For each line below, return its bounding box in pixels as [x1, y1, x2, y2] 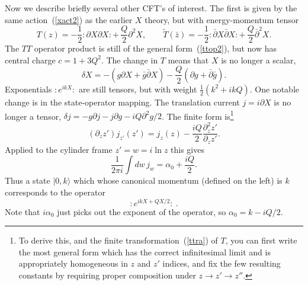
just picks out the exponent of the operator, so [57, 205, 226, 217]
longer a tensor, [5, 110, 62, 122]
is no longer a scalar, [221, 53, 296, 66]
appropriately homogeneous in [18, 257, 128, 270]
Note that [5, 205, 40, 217]
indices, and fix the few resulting [162, 257, 281, 270]
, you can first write [225, 234, 297, 246]
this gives [171, 143, 204, 155]
